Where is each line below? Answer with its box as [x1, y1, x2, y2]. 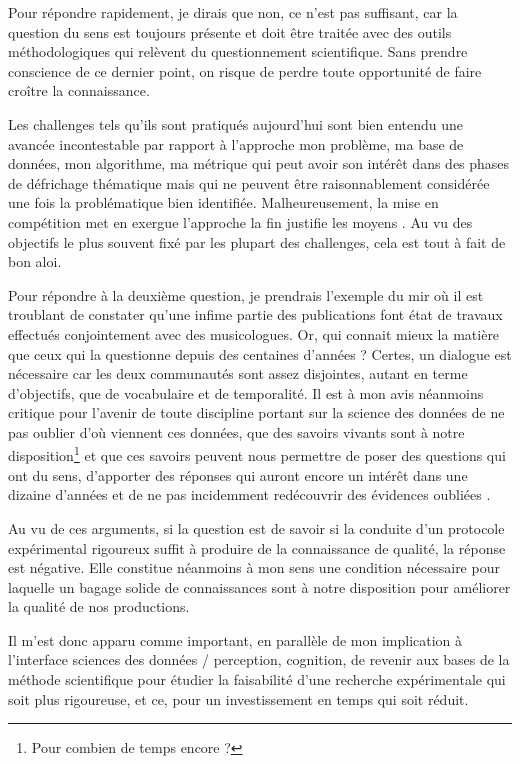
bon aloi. [8, 251, 62, 272]
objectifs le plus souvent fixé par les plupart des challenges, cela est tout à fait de [8, 231, 506, 252]
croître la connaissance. [8, 80, 150, 101]
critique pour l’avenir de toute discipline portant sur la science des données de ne [8, 402, 505, 423]
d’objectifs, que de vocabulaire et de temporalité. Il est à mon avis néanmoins [8, 382, 484, 403]
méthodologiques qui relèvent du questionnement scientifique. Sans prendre [8, 41, 468, 62]
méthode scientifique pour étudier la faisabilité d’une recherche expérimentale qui [8, 669, 506, 690]
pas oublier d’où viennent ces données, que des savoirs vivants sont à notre [8, 421, 465, 442]
